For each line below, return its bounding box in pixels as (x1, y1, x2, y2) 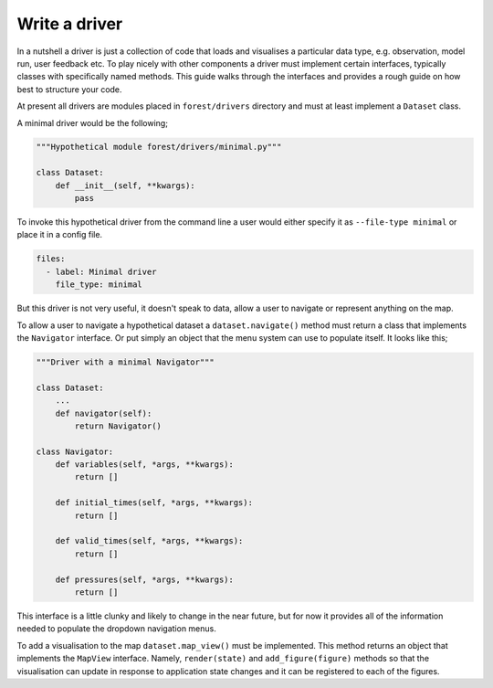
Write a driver (16, 14, 123, 34)
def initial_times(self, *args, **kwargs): (55, 498, 253, 508)
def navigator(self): (55, 408, 152, 418)
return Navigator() (74, 420, 162, 431)
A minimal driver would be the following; (16, 117, 169, 128)
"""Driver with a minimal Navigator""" (36, 356, 215, 367)
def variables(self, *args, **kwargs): (55, 460, 235, 470)
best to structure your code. (16, 83, 122, 95)
